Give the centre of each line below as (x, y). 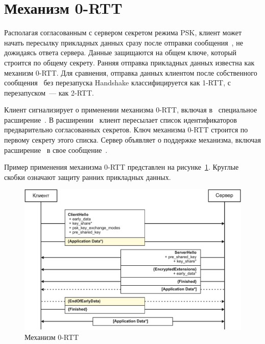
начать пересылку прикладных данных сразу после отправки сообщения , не (124, 42)
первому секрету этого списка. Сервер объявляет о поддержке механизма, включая (132, 140)
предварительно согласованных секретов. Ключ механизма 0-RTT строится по (126, 130)
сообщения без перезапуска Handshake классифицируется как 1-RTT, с (117, 83)
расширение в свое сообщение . (56, 150)
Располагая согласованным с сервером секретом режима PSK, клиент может (123, 32)
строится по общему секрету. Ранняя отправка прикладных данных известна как (129, 62)
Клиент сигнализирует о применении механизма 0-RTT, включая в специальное (131, 110)
